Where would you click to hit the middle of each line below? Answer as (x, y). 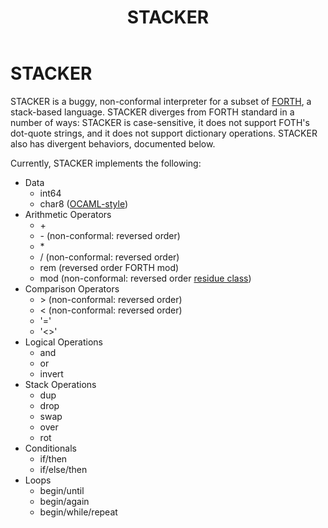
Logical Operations (64, 342)
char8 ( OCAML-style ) (84, 203)
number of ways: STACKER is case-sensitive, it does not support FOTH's (160, 122)
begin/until (62, 490)
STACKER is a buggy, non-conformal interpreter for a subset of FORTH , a (161, 101)
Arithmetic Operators (68, 214)
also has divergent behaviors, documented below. (113, 143)
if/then (53, 458)
